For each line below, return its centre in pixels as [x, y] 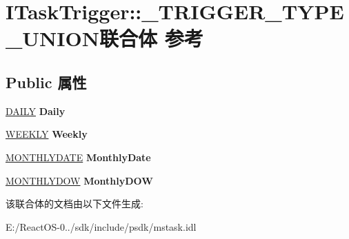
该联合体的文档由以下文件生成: [74, 204]
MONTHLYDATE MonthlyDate [78, 157]
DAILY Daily [36, 111]
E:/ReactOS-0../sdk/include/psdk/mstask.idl [101, 226]
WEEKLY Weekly [47, 134]
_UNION [52, 38]
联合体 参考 [151, 38]
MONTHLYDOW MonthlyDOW [79, 180]
